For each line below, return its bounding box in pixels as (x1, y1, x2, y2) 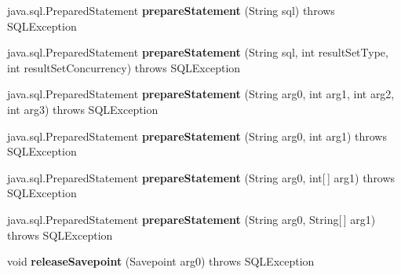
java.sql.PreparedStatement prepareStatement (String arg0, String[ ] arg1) (7, 211, 376, 227)
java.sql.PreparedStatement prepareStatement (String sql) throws (7, 2, 335, 18)
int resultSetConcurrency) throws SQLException (7, 59, 241, 75)
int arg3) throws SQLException (7, 101, 159, 117)
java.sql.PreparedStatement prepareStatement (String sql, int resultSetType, (7, 44, 388, 60)
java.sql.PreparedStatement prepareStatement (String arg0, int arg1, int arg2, (7, 86, 395, 102)
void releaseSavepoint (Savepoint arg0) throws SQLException (7, 253, 315, 269)
